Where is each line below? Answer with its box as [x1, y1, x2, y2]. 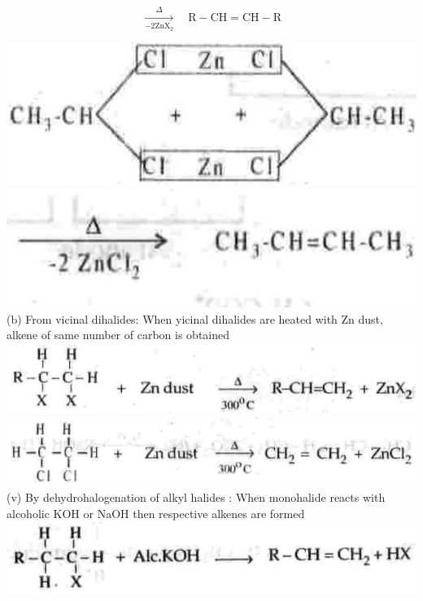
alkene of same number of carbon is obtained [7, 326, 230, 343]
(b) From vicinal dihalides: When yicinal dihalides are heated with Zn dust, [7, 310, 383, 327]
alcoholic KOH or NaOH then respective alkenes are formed [7, 504, 305, 521]
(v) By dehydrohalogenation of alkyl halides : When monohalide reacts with [7, 489, 386, 506]
